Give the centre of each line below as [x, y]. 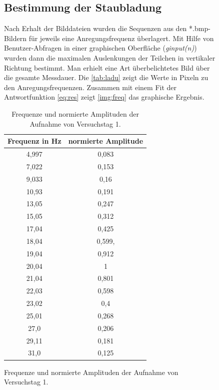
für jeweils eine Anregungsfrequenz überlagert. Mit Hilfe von [121, 38]
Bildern [15, 38]
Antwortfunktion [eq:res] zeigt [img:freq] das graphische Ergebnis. [104, 97]
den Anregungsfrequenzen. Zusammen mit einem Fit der [90, 87]
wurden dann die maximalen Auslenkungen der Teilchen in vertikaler [110, 57]
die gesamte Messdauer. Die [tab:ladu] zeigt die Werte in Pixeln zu [106, 77]
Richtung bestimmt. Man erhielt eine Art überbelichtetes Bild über [107, 67]
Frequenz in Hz [34, 141]
